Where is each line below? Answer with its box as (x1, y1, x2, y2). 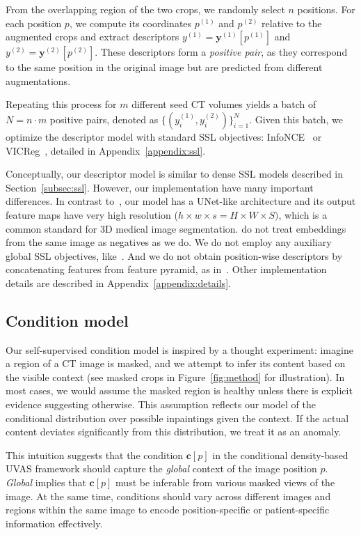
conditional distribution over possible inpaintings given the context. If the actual (6, 410, 349, 425)
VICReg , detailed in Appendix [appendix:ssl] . (6, 143, 206, 157)
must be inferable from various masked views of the (115, 475, 335, 490)
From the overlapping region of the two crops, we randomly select (6, 2, 285, 16)
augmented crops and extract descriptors (6, 29, 179, 44)
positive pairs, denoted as (49, 111, 159, 126)
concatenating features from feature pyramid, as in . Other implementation (6, 262, 327, 277)
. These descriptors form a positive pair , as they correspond (95, 45, 348, 59)
